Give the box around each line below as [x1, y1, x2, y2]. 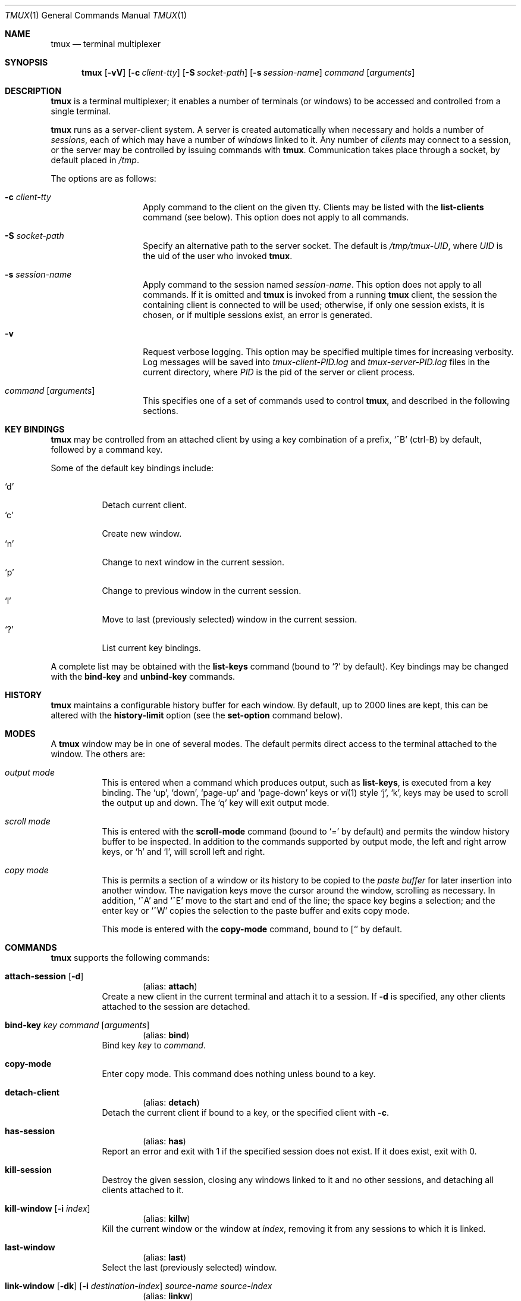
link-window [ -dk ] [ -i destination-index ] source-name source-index [5, 1281, 272, 1291]
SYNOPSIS [5, 57, 48, 67]
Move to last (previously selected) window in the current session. [102, 614, 357, 624]
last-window [5, 1242, 55, 1252]
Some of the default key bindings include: [51, 463, 214, 473]
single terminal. [51, 106, 111, 116]
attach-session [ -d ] [5, 971, 84, 981]
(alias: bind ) [143, 1030, 190, 1040]
